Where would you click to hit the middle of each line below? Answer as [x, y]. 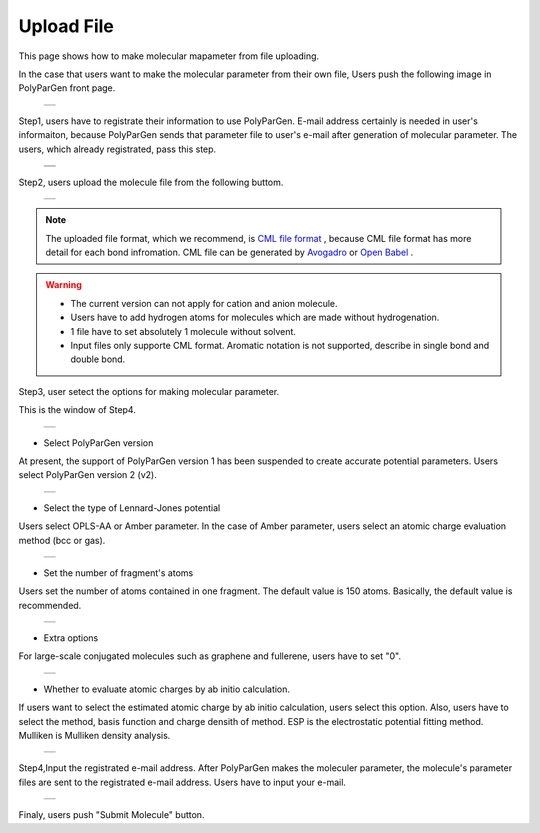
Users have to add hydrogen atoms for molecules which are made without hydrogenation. [255, 317]
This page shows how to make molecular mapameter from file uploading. [169, 56]
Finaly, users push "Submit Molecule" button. [111, 815]
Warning [63, 285]
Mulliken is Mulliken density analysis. [94, 736]
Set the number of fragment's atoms [118, 572]
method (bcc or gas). [62, 540]
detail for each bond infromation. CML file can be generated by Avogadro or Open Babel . [229, 252]
